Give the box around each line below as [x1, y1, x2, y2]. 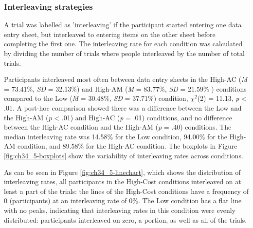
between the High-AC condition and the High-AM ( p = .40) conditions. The [4, 122, 232, 132]
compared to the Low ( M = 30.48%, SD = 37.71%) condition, [4, 93, 188, 103]
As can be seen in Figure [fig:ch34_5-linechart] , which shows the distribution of [4, 167, 241, 177]
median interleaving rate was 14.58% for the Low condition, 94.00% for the [4, 131, 227, 141]
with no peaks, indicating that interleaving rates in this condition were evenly [4, 205, 235, 215]
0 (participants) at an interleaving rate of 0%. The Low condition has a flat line [4, 195, 242, 206]
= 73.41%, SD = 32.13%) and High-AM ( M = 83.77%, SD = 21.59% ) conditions [4, 83, 247, 94]
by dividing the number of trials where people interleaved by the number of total [4, 48, 245, 58]
